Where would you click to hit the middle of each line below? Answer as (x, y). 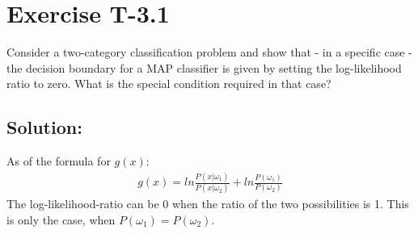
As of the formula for (59, 161)
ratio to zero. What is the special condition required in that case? (169, 84)
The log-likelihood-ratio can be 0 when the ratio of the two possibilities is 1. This (208, 204)
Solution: (44, 127)
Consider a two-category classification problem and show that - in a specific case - (209, 52)
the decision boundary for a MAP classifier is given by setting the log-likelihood (204, 67)
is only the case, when (61, 219)
